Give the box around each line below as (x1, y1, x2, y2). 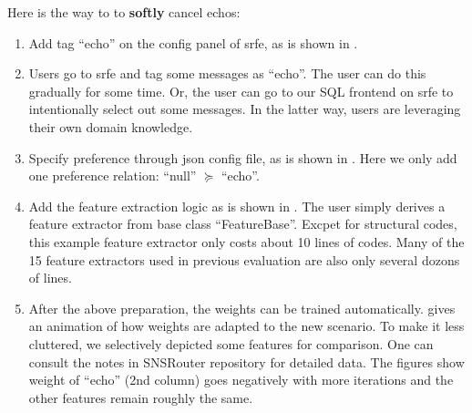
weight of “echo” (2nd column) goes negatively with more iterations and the (28, 370, 454, 389)
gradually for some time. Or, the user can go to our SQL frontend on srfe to (28, 81, 454, 100)
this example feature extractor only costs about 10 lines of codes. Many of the (28, 232, 465, 251)
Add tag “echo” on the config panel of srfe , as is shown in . (28, 33, 358, 52)
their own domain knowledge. (28, 117, 193, 136)
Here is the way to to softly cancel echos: (7, 3, 241, 21)
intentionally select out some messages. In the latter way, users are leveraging (28, 99, 461, 119)
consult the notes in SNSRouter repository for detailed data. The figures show (28, 352, 465, 371)
